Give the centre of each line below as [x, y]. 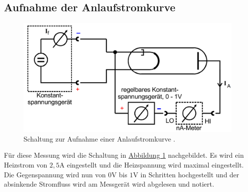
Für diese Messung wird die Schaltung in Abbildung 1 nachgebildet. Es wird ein [124, 155]
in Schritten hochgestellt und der [190, 174]
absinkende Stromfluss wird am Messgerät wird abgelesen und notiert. [109, 184]
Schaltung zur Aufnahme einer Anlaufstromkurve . [99, 138]
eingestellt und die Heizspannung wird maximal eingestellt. [155, 164]
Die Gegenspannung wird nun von [55, 174]
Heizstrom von [26, 164]
